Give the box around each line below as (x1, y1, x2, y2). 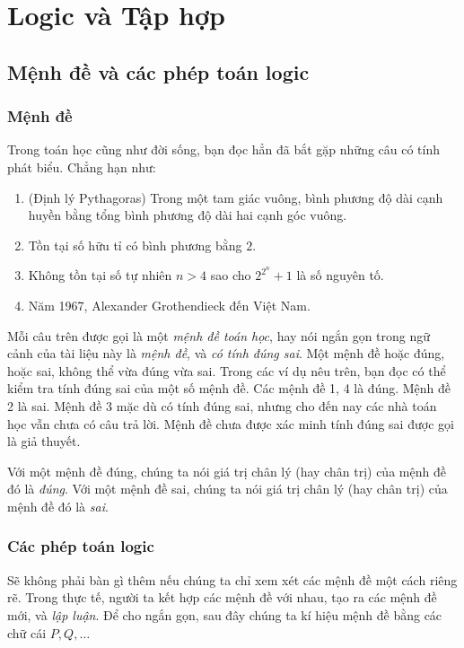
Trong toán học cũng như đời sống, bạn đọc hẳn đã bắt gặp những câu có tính (7, 140, 441, 159)
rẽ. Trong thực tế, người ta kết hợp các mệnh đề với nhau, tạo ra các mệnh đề (7, 588, 437, 607)
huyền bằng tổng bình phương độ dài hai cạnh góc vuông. (28, 206, 347, 224)
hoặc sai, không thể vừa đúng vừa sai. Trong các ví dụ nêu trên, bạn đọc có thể (7, 361, 446, 380)
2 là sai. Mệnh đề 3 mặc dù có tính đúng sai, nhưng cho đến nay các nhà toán (7, 396, 437, 415)
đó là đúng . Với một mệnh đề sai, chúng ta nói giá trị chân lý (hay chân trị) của (7, 479, 448, 498)
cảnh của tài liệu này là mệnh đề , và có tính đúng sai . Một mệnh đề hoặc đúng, (7, 344, 445, 363)
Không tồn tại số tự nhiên (28, 266, 172, 285)
